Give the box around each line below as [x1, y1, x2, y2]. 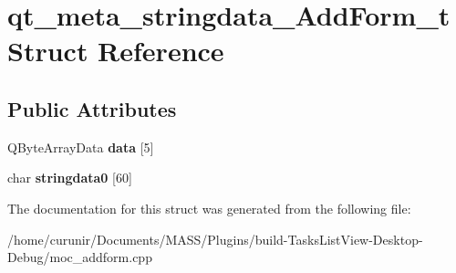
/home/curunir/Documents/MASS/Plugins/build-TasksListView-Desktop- [7, 229, 423, 248]
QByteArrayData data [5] [7, 137, 154, 156]
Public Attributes [7, 94, 177, 122]
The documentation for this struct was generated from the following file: [7, 198, 411, 217]
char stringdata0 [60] [7, 168, 132, 187]
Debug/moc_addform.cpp [7, 247, 152, 267]
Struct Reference [7, 32, 224, 69]
